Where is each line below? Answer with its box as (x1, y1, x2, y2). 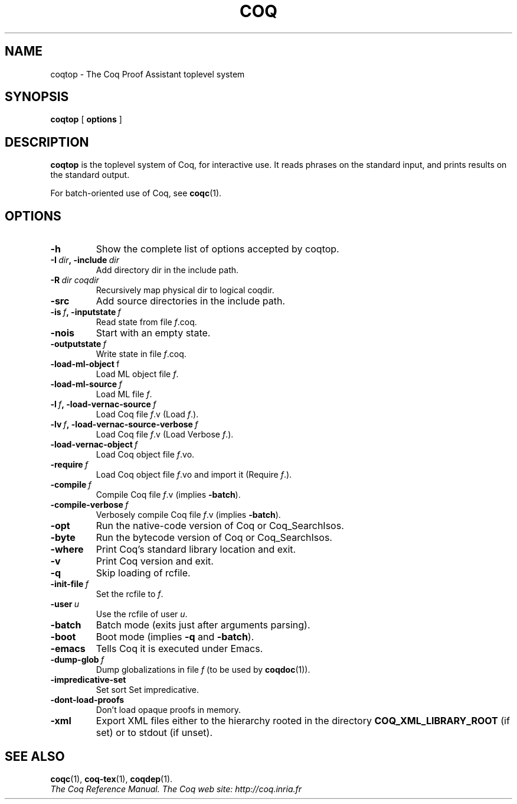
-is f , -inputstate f (50, 307, 121, 317)
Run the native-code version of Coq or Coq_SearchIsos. (96, 520, 344, 532)
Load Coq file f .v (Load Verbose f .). (96, 429, 234, 440)
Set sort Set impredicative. (96, 685, 199, 695)
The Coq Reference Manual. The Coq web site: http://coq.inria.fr (50, 783, 302, 794)
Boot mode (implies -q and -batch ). (96, 631, 254, 643)
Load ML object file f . (96, 369, 179, 380)
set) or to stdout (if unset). (96, 727, 213, 739)
